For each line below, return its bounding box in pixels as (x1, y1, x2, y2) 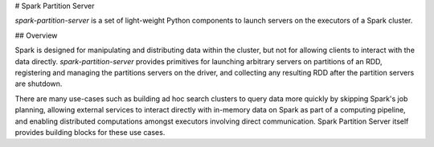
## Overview (14, 31, 58, 40)
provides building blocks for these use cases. (14, 127, 166, 137)
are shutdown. (14, 79, 63, 88)
